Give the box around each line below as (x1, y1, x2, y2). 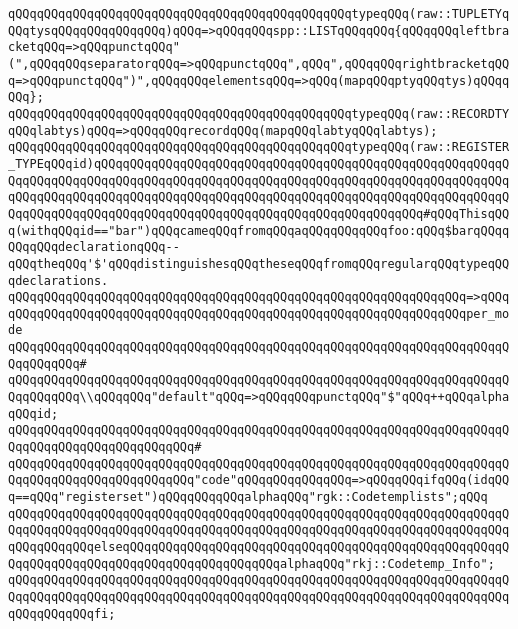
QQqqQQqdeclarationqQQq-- (8, 240, 180, 255)
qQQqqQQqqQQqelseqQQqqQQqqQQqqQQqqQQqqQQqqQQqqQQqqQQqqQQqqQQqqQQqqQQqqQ (8, 540, 510, 554)
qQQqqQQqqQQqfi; (8, 606, 116, 621)
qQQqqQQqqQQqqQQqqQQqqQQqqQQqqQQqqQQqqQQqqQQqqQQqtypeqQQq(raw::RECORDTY (8, 106, 510, 121)
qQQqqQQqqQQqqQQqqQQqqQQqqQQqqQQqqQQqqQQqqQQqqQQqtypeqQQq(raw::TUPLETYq (8, 7, 510, 21)
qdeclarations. (8, 273, 109, 288)
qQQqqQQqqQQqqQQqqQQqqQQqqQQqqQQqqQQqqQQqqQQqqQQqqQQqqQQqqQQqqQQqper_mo (8, 306, 510, 321)
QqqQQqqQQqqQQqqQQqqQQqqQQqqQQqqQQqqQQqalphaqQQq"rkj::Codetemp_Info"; (8, 556, 495, 571)
